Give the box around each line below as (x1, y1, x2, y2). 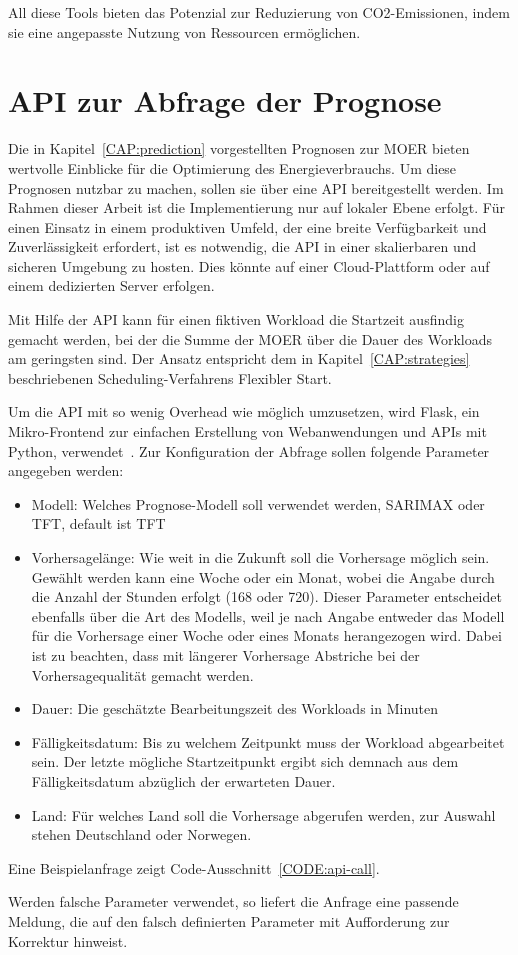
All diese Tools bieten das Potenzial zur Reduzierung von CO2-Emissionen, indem (8, 2, 510, 22)
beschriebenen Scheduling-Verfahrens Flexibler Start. (8, 367, 332, 388)
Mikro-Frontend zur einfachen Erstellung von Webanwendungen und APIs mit (8, 421, 487, 442)
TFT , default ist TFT (31, 513, 166, 534)
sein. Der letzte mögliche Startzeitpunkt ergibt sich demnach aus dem (31, 751, 459, 772)
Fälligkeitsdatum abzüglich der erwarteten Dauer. (31, 770, 336, 791)
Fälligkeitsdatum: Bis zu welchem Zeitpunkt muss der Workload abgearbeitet (31, 731, 505, 752)
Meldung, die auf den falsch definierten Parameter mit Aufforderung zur (8, 910, 450, 931)
